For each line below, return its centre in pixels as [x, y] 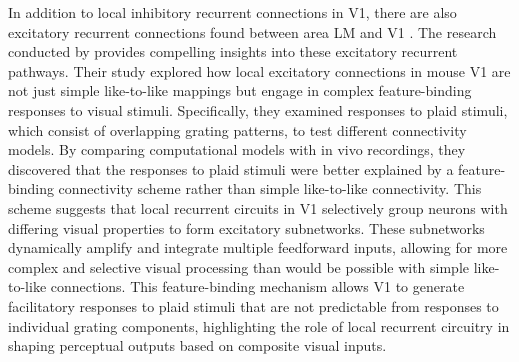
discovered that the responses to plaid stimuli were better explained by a [231, 168]
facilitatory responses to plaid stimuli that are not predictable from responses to [253, 305]
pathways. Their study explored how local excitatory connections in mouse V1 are [259, 70]
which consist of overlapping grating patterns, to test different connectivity [237, 129]
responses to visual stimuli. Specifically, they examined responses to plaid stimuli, [258, 109]
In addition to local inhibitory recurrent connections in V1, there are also [232, 12]
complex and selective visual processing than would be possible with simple [239, 266]
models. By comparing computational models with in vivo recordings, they [237, 149]
